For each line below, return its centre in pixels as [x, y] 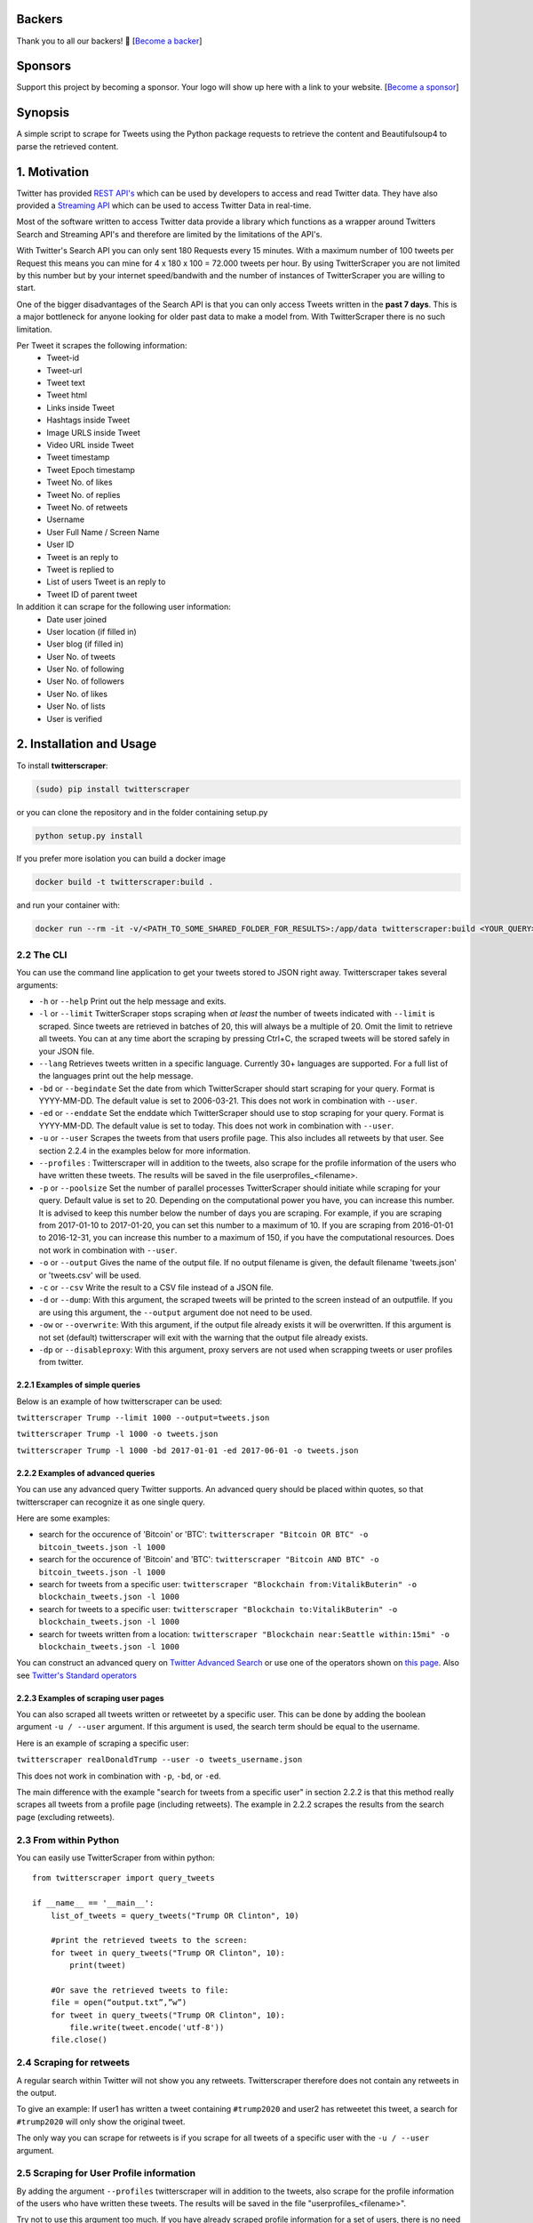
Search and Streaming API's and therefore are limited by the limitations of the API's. [170, 234]
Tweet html [67, 395]
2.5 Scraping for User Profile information [106, 2173]
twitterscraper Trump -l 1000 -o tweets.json [117, 1434]
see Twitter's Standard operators [77, 1675]
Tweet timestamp [78, 457]
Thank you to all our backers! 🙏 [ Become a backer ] [109, 41]
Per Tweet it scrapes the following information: [102, 345]
